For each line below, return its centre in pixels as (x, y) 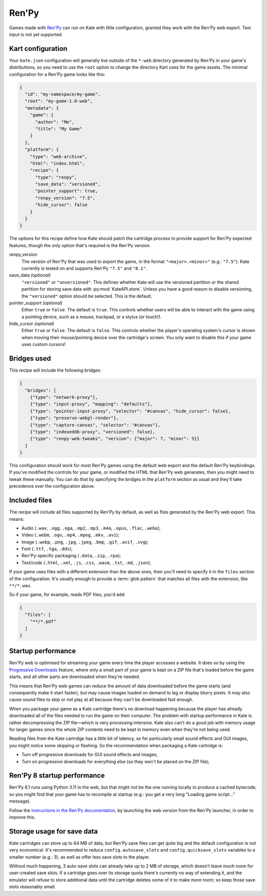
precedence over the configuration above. (52, 486)
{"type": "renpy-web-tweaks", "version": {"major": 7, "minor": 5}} (115, 439)
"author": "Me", (55, 122)
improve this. (22, 817)
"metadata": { (42, 108)
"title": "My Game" (59, 129)
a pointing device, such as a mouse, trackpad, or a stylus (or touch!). (91, 317)
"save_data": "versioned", (68, 184)
